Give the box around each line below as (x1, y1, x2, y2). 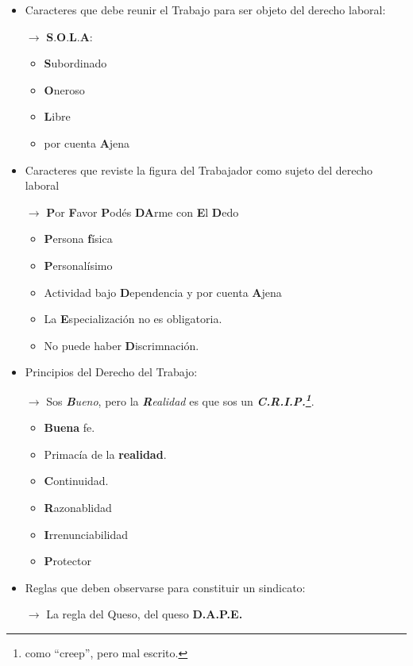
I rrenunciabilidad (44, 525, 128, 542)
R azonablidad (44, 499, 112, 515)
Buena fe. (44, 419, 95, 436)
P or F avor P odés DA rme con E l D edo (46, 203, 239, 220)
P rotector (44, 552, 91, 569)
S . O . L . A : (46, 28, 93, 44)
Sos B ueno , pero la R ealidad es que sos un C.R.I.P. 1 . (46, 390, 315, 409)
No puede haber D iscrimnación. (44, 337, 199, 353)
